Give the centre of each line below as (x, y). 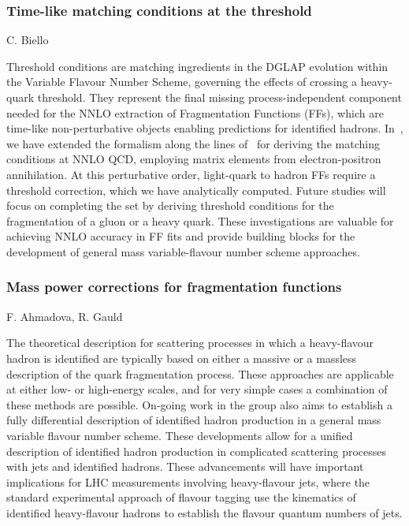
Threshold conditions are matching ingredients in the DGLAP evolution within (197, 66)
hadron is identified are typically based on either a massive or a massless (182, 358)
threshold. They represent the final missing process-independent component (219, 97)
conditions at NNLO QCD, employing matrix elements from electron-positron (194, 159)
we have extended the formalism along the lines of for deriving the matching (193, 143)
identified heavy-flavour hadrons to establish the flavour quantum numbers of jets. (204, 512)
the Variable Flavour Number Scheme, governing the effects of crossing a (182, 82)
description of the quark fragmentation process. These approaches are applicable (200, 373)
